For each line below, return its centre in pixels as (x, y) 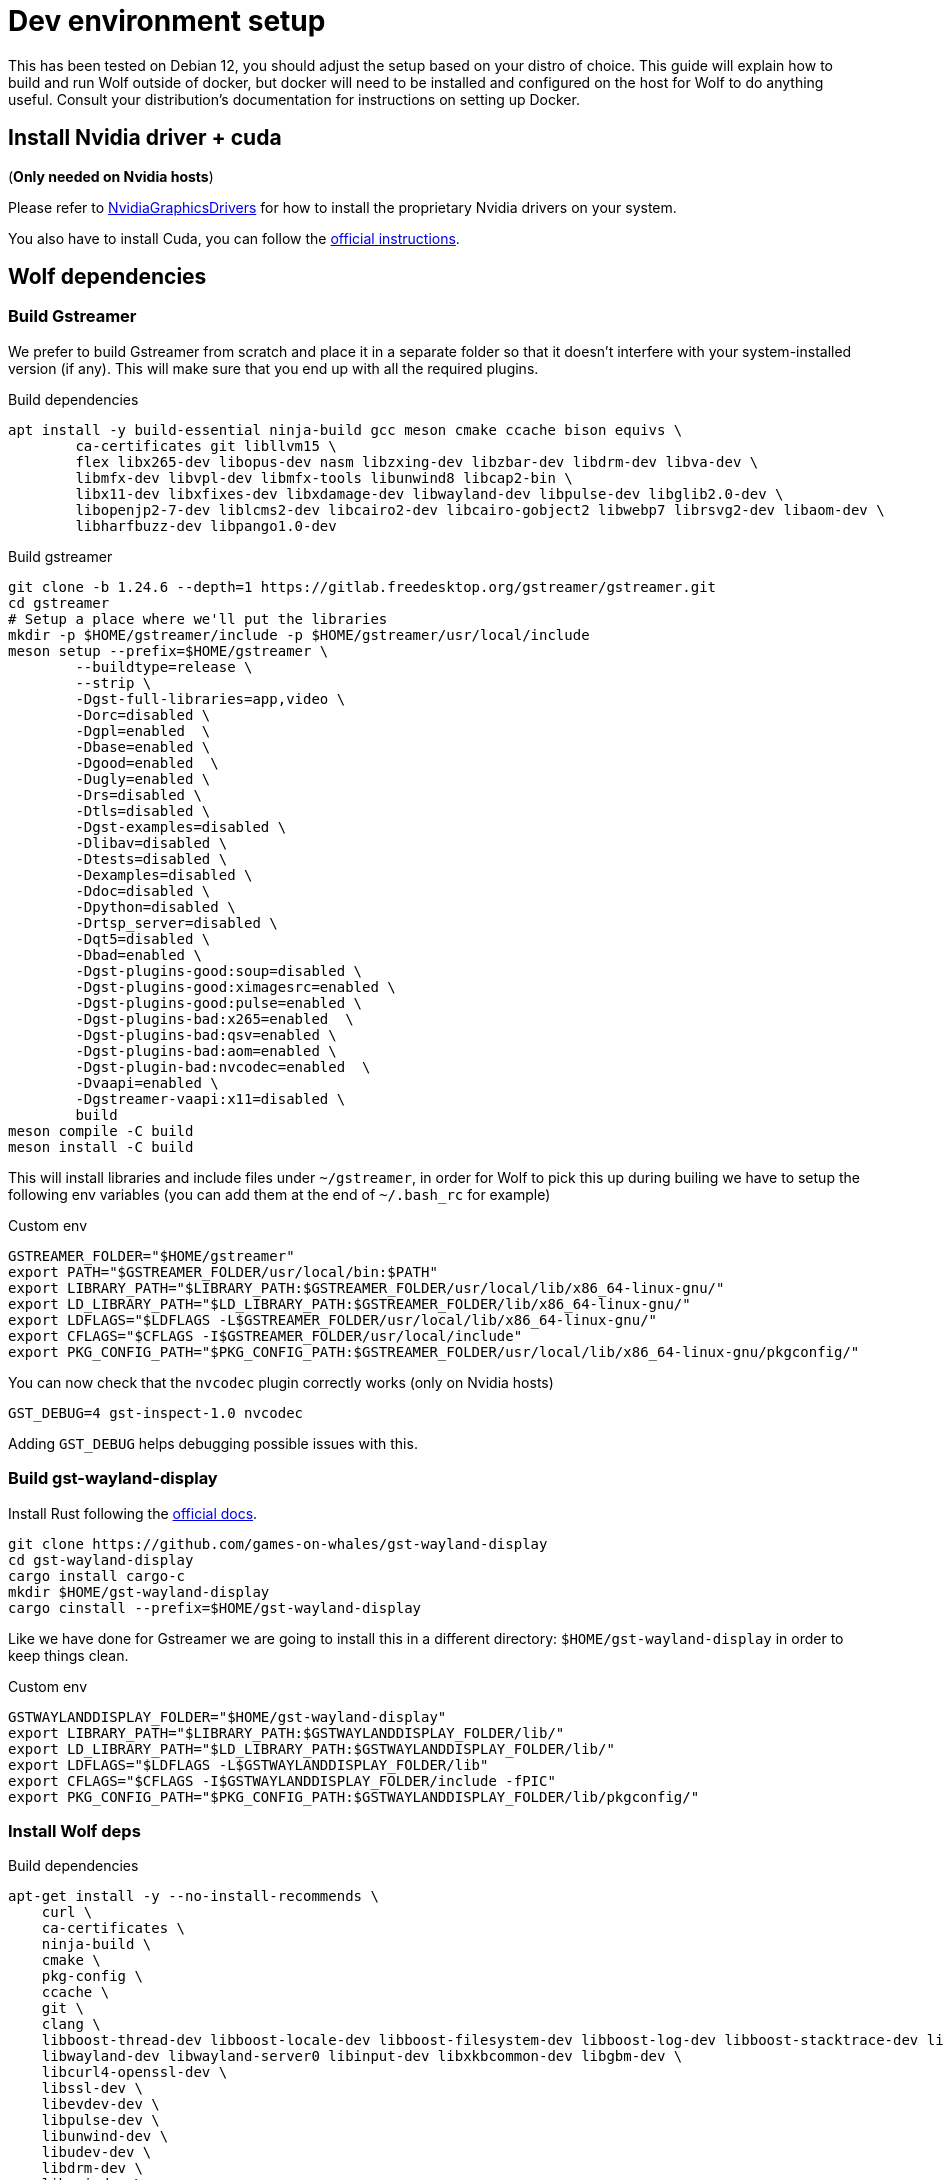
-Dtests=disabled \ (151, 858)
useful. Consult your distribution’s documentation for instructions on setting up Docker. (294, 99)
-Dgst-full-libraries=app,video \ (210, 698)
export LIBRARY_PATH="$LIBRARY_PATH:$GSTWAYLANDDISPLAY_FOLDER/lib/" (286, 1732)
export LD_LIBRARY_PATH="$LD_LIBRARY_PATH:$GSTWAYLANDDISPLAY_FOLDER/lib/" (311, 1748)
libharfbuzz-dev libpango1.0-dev (206, 525)
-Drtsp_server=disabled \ (176, 922)
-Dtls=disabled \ (143, 810)
